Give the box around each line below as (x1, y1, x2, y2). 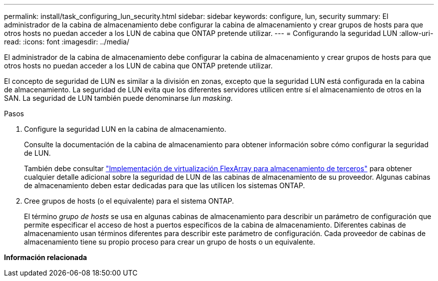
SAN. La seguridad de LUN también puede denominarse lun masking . (4, 94, 233, 102)
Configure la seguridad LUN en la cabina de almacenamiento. (24, 125, 226, 133)
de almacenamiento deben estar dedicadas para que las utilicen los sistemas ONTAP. (24, 181, 305, 190)
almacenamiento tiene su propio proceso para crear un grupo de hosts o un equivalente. (24, 238, 315, 246)
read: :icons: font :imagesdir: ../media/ (4, 37, 129, 46)
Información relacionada (4, 253, 87, 262)
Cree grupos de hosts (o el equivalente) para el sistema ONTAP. (24, 197, 234, 205)
